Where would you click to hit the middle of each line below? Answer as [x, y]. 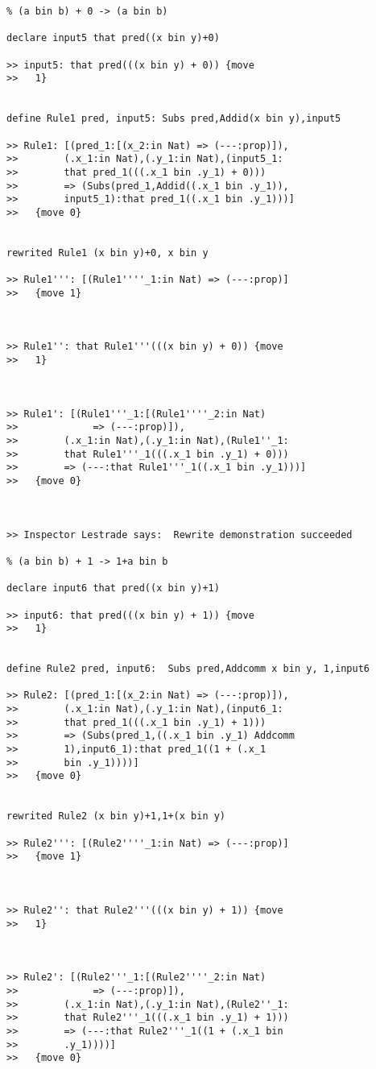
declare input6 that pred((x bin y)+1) [113, 588]
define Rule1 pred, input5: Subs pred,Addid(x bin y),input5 [174, 119]
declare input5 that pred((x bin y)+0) [113, 38]
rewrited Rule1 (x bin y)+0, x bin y [107, 253]
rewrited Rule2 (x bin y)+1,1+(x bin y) [116, 816]
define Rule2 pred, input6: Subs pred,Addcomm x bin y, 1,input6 [188, 669]
